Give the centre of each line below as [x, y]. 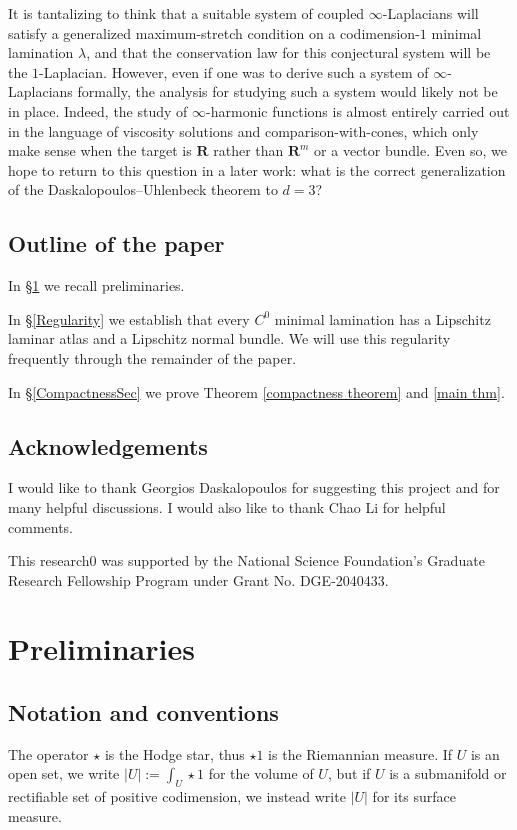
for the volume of [261, 773]
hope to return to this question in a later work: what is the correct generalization [257, 169]
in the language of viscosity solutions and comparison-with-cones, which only [243, 130]
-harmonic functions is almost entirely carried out [358, 110]
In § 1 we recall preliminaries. [96, 285]
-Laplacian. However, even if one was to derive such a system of [234, 71]
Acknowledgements [108, 445]
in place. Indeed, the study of [98, 110]
